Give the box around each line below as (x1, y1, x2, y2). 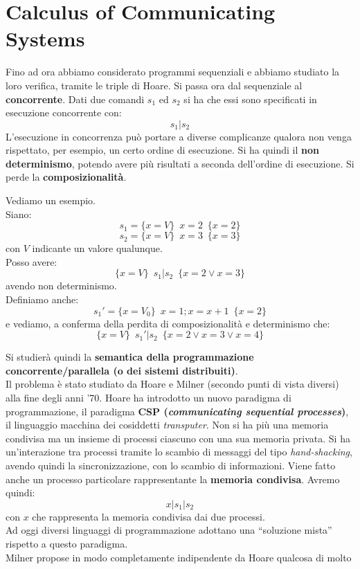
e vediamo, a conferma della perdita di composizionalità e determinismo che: (6, 316, 330, 330)
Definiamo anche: (6, 292, 79, 307)
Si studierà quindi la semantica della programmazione (6, 350, 254, 364)
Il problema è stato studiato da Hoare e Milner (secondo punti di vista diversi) (6, 377, 339, 391)
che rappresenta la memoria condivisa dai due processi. (32, 509, 265, 523)
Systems (6, 24, 85, 53)
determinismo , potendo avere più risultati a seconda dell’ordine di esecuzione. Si (6, 156, 354, 170)
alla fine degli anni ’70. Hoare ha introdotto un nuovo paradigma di (6, 390, 291, 404)
